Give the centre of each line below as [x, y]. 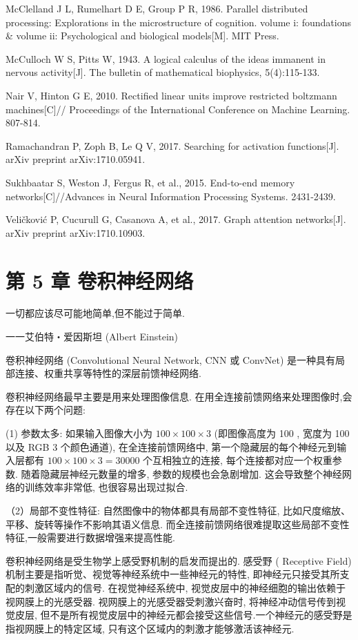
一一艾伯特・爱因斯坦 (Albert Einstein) [92, 337]
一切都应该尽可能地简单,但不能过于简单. [95, 313]
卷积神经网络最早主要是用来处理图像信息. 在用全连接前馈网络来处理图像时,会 [179, 396]
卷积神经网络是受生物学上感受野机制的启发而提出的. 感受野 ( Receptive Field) [179, 560]
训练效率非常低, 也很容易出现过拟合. [106, 487]
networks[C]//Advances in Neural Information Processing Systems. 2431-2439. [171, 196]
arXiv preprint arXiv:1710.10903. [76, 232]
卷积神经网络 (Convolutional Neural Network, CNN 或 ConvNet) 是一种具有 [171, 359]
